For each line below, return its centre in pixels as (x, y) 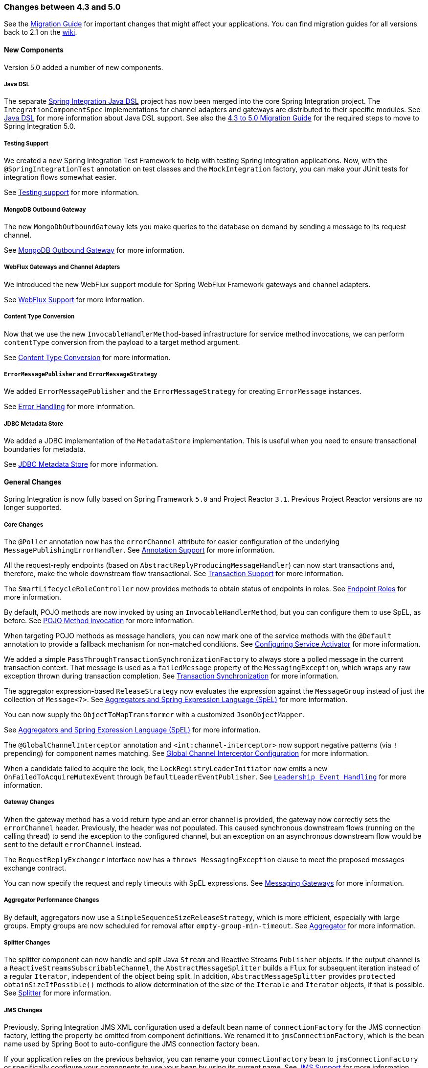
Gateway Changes (29, 802)
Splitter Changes (27, 943)
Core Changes (24, 524)
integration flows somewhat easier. (60, 177)
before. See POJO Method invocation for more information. (99, 621)
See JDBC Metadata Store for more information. (81, 464)
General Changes (33, 482)
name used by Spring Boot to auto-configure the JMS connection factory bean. (132, 1044)
